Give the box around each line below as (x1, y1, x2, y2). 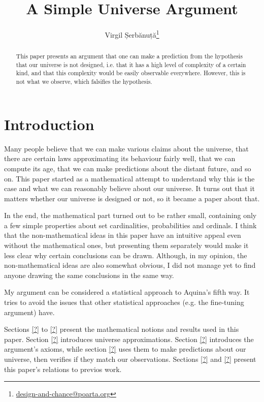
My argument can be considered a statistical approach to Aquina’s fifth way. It (4, 287, 250, 297)
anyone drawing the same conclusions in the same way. (4, 269, 174, 280)
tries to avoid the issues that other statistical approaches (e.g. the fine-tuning (4, 297, 244, 307)
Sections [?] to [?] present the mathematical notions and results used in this (4, 324, 239, 334)
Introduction (4, 113, 94, 134)
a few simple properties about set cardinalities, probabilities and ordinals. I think (4, 220, 257, 230)
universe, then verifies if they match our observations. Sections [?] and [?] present (4, 354, 256, 364)
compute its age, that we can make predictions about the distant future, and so (4, 163, 251, 173)
